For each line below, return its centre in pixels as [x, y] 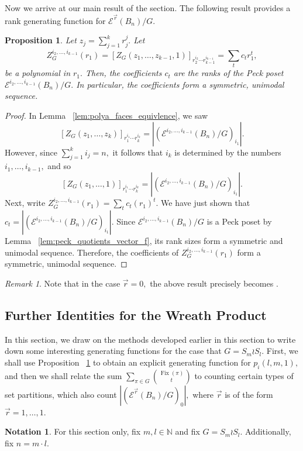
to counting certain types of [244, 375]
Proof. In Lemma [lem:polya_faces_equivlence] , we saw [106, 115]
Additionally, [268, 431]
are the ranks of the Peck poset [228, 73]
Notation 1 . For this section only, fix [73, 431]
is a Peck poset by [239, 221]
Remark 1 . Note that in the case [63, 283]
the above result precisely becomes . [214, 283]
